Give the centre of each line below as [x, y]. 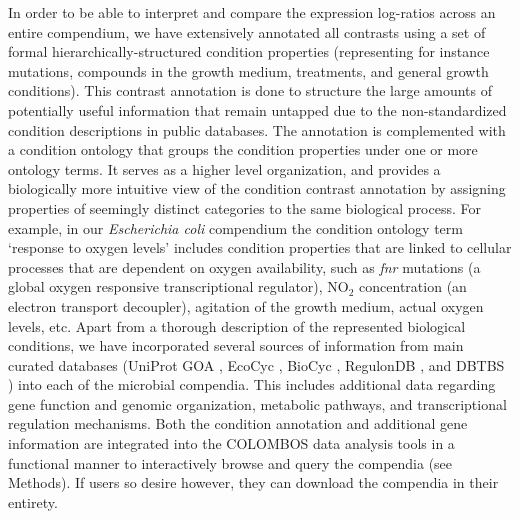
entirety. [33, 501]
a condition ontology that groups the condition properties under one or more [243, 149]
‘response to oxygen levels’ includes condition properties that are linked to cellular [260, 247]
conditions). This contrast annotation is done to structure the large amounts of [250, 90]
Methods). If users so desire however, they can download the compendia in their [253, 482]
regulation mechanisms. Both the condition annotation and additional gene [238, 423]
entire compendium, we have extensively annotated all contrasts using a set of [247, 31]
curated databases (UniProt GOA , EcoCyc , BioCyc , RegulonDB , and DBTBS [256, 364]
